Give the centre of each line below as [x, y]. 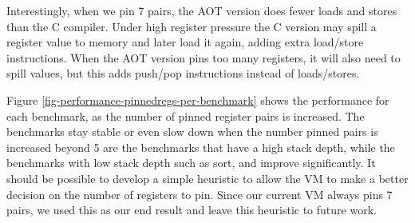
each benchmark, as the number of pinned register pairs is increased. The [186, 115]
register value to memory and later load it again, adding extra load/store [185, 42]
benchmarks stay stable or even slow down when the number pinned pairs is [192, 131]
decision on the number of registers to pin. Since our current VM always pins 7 [200, 194]
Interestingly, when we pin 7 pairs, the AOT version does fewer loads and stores [202, 10]
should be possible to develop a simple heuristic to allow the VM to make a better [207, 178]
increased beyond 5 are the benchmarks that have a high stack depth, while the [201, 147]
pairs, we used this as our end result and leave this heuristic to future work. [192, 210]
